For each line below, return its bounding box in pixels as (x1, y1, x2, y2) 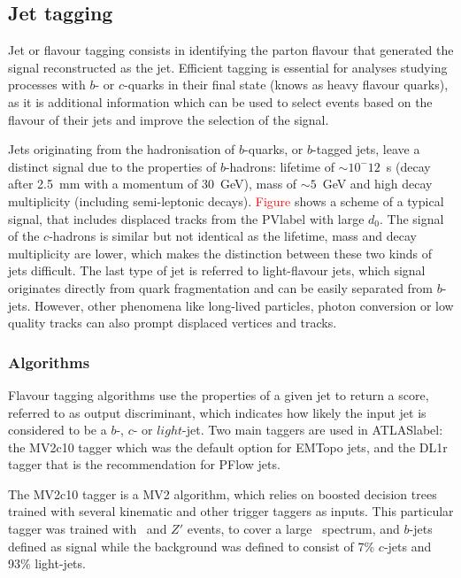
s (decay (386, 157, 431, 175)
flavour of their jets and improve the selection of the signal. (8, 110, 329, 128)
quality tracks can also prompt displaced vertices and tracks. (8, 313, 337, 332)
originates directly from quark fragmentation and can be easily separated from (8, 278, 434, 297)
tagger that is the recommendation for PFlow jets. (8, 455, 280, 474)
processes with (8, 75, 86, 94)
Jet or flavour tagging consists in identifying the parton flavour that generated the (8, 41, 454, 59)
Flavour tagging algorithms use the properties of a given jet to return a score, (8, 385, 429, 404)
